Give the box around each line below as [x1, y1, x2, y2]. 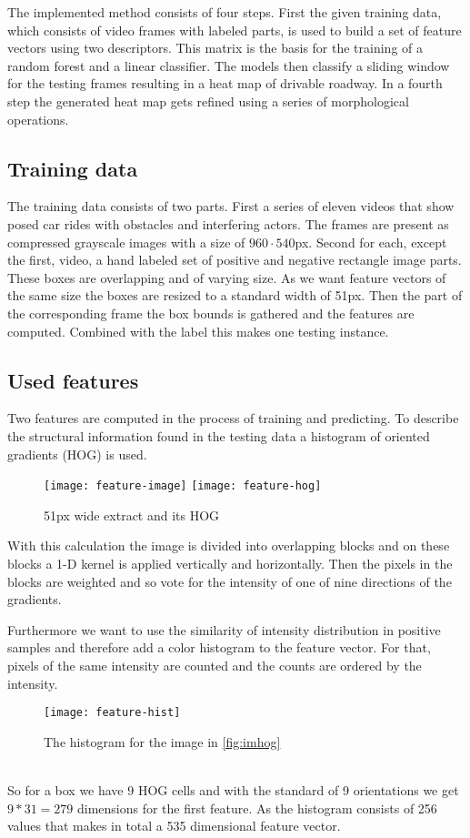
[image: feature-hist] [44, 706, 181, 720]
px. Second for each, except [295, 232, 447, 251]
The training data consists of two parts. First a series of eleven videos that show [7, 197, 455, 216]
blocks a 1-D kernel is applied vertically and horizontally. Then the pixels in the [7, 553, 453, 572]
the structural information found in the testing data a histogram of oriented [7, 426, 430, 445]
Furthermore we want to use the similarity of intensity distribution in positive [7, 620, 441, 639]
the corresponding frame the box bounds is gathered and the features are [7, 303, 415, 322]
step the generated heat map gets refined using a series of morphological [7, 91, 409, 110]
